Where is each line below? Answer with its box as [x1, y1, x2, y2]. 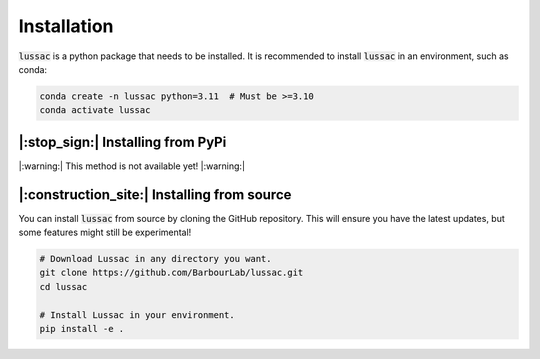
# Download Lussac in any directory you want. [39, 253, 272, 265]
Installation [18, 15, 114, 37]
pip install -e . [39, 323, 125, 335]
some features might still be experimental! [18, 226, 192, 239]
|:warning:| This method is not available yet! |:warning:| [18, 160, 245, 172]
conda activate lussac [39, 105, 151, 116]
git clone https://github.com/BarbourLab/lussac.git [39, 267, 304, 279]
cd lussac [39, 281, 88, 292]
